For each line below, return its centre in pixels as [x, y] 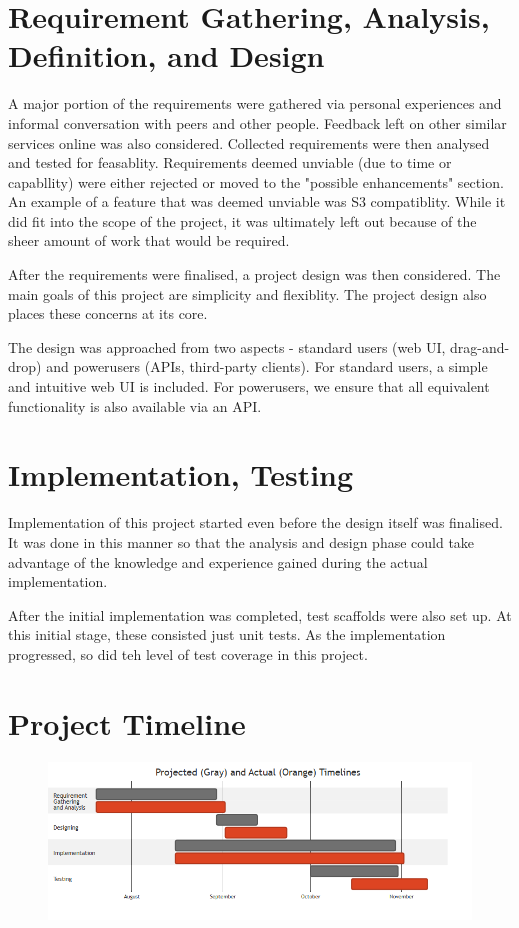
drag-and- [480, 346]
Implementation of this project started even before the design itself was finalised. [255, 522]
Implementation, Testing [181, 474]
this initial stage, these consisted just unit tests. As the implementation [227, 634]
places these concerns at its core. [108, 313]
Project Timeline [127, 722]
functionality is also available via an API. [135, 405]
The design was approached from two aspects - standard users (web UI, [227, 346]
